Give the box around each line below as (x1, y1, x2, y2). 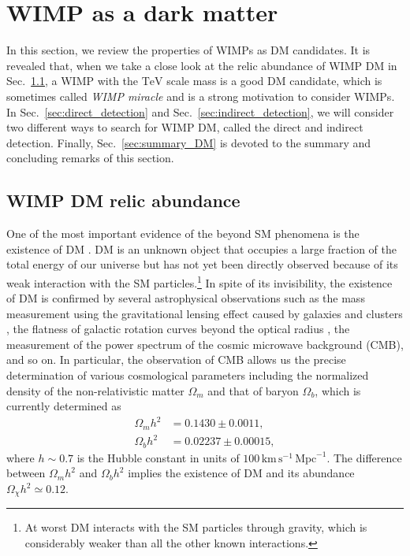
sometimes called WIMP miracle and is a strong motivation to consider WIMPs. (6, 87, 395, 104)
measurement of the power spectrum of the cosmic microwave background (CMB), (6, 335, 404, 352)
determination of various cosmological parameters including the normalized (6, 367, 369, 384)
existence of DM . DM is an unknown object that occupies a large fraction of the (6, 240, 397, 257)
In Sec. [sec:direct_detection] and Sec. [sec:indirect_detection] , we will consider (6, 103, 394, 120)
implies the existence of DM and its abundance (128, 465, 355, 481)
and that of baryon (207, 382, 299, 398)
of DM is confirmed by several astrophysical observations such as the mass (6, 290, 365, 306)
